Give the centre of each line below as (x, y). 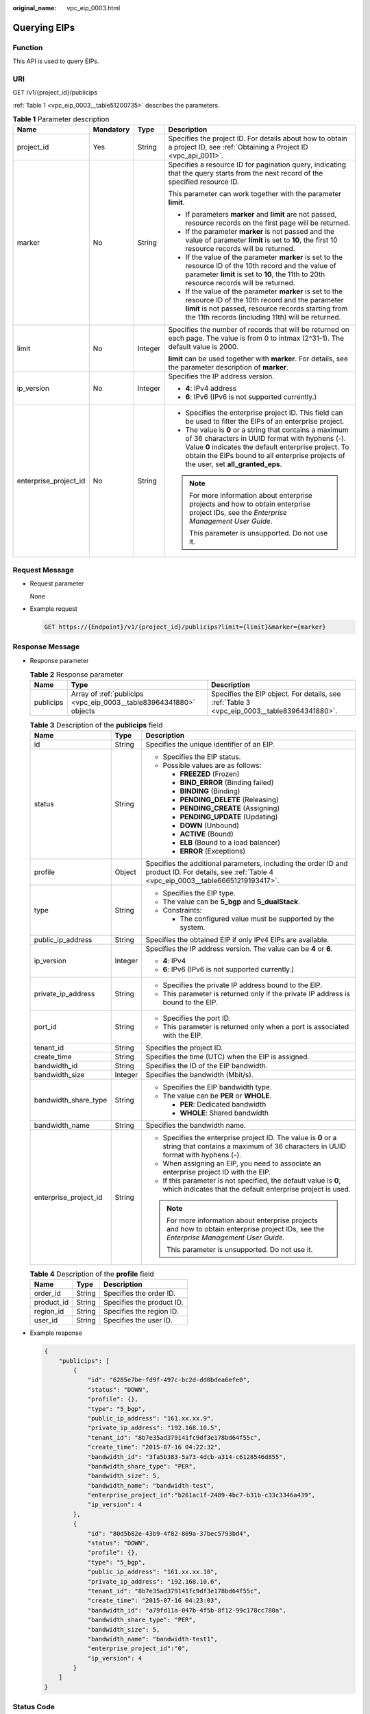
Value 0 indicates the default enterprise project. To (267, 447)
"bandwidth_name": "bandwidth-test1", (153, 1639)
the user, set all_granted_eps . (234, 464)
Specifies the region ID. (141, 1312)
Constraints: (182, 910)
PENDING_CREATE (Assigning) (230, 808)
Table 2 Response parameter (76, 675)
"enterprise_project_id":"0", (138, 1649)
